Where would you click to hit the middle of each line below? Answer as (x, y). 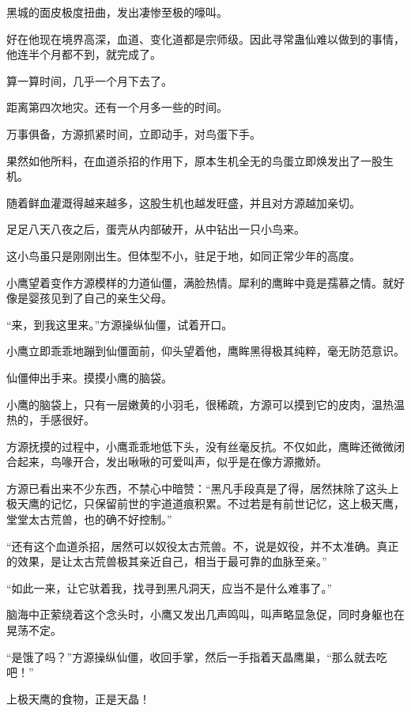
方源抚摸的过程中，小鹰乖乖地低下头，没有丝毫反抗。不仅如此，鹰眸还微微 (200, 446)
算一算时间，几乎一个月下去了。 (89, 80)
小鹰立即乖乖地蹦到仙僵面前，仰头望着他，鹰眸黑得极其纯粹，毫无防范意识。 (205, 351)
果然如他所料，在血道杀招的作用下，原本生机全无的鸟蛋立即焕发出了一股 (194, 160)
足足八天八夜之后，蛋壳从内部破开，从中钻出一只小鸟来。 (156, 229)
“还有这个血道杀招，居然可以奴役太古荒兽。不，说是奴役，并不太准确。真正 (203, 545)
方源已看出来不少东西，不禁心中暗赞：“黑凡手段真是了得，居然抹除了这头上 (203, 488)
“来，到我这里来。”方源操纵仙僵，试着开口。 (120, 324)
